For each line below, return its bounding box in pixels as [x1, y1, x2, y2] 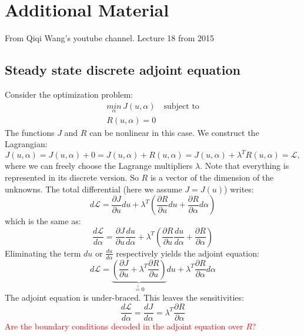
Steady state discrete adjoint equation [5, 61, 240, 79]
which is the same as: [5, 215, 81, 227]
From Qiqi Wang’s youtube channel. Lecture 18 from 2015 [5, 32, 215, 44]
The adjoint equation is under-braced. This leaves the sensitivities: [5, 291, 244, 303]
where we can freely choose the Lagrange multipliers [5, 159, 193, 172]
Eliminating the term [5, 247, 81, 259]
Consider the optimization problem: [5, 88, 133, 100]
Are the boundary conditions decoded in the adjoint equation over [5, 320, 243, 332]
